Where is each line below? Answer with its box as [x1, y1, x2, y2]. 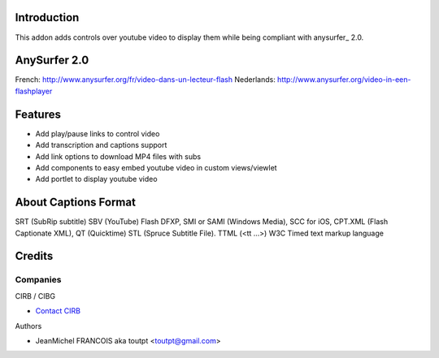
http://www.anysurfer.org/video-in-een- [276, 75, 411, 84]
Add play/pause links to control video [35, 128, 160, 138]
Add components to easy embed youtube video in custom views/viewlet [35, 162, 277, 172]
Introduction [15, 11, 80, 24]
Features [15, 107, 61, 121]
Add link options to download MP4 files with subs [35, 151, 202, 162]
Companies [15, 274, 62, 286]
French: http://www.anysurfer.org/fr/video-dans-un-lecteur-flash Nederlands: [15, 75, 276, 84]
